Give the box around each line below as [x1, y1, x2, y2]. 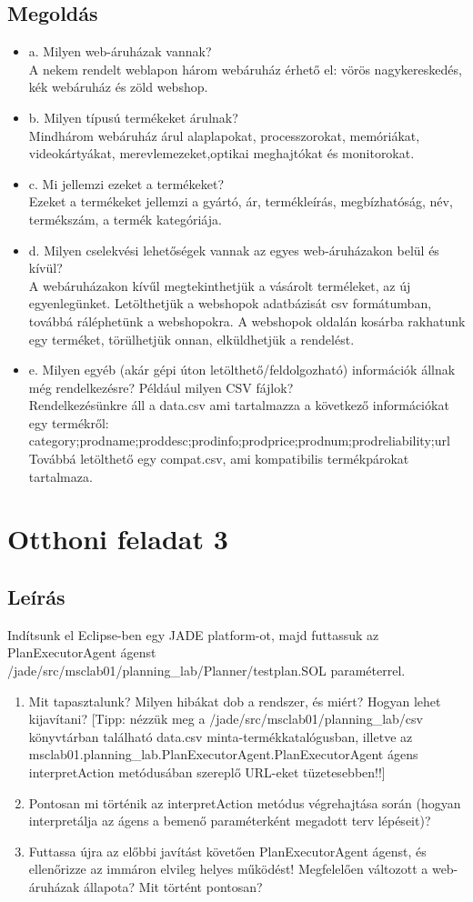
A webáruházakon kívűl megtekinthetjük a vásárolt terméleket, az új [28, 276, 411, 295]
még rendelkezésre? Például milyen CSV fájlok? [28, 377, 294, 396]
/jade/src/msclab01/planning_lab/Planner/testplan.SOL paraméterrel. [7, 661, 406, 680]
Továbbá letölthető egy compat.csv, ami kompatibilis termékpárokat [28, 449, 409, 468]
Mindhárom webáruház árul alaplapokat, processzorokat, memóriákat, [28, 125, 420, 145]
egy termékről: [28, 413, 109, 432]
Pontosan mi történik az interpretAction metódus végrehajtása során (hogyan [28, 793, 461, 812]
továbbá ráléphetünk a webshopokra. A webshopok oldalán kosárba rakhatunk [28, 311, 466, 330]
